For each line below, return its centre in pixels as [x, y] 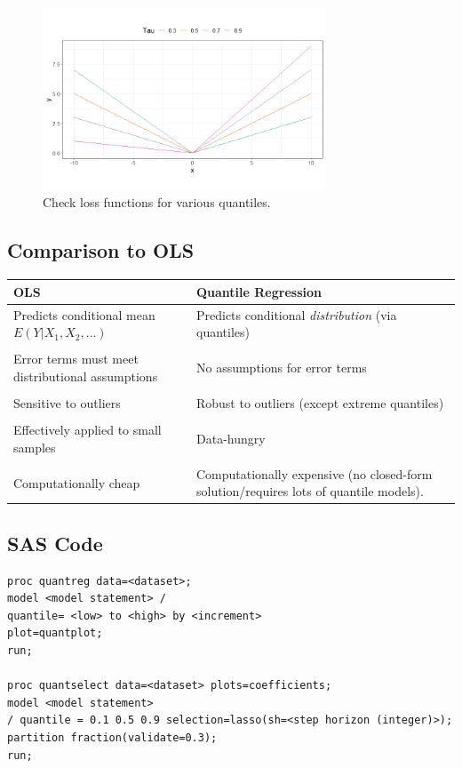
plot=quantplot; [55, 633]
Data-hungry [231, 438]
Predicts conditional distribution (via [296, 314]
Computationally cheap [77, 482]
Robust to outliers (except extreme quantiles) [320, 403]
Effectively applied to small [88, 430]
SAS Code [55, 543]
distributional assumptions [86, 376]
